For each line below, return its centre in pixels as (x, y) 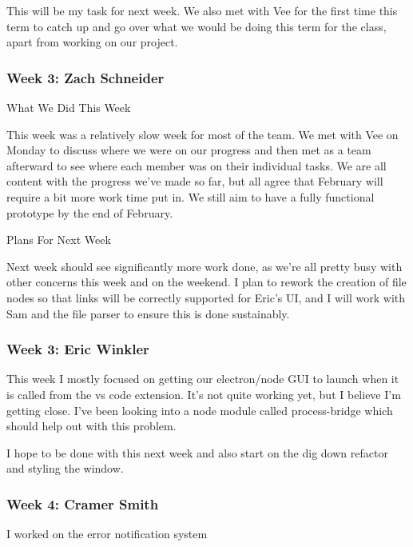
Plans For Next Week (59, 240)
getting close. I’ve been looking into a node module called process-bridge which (200, 410)
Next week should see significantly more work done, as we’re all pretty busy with (205, 266)
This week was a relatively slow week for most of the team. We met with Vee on (203, 134)
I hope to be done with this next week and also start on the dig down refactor (197, 452)
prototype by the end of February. (90, 212)
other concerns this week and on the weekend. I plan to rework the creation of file (206, 282)
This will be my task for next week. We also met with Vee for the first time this (202, 10)
